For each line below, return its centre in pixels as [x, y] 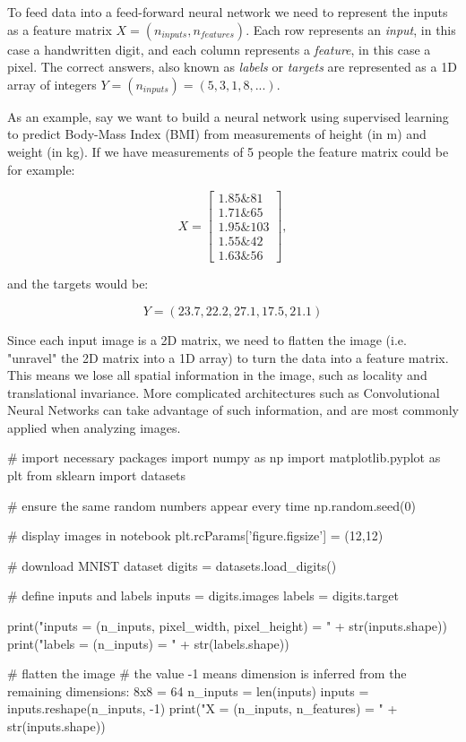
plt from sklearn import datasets [97, 475]
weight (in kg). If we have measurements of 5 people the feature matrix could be [228, 151]
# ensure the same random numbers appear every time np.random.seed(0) [211, 505]
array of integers [52, 84]
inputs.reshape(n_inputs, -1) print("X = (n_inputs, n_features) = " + [203, 708]
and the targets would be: [78, 284]
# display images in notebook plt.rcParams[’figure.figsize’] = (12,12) [195, 535]
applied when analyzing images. [94, 427]
